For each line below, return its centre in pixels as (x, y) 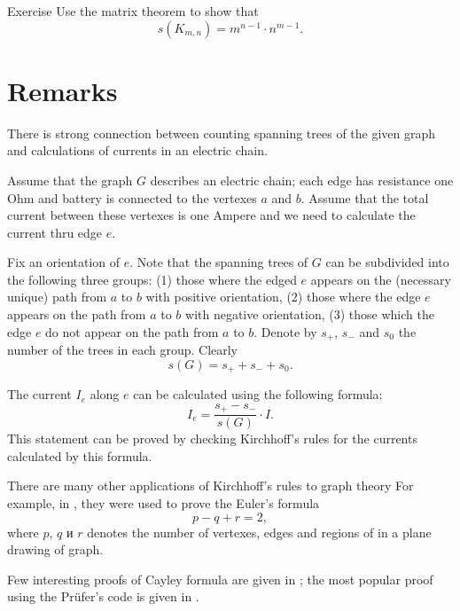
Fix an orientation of (64, 262)
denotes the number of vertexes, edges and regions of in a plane (259, 532)
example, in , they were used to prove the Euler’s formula (164, 503)
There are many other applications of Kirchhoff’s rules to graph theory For (211, 486)
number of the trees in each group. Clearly (123, 350)
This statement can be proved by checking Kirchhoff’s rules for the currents (212, 439)
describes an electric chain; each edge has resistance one (302, 180)
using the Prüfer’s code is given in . (103, 596)
